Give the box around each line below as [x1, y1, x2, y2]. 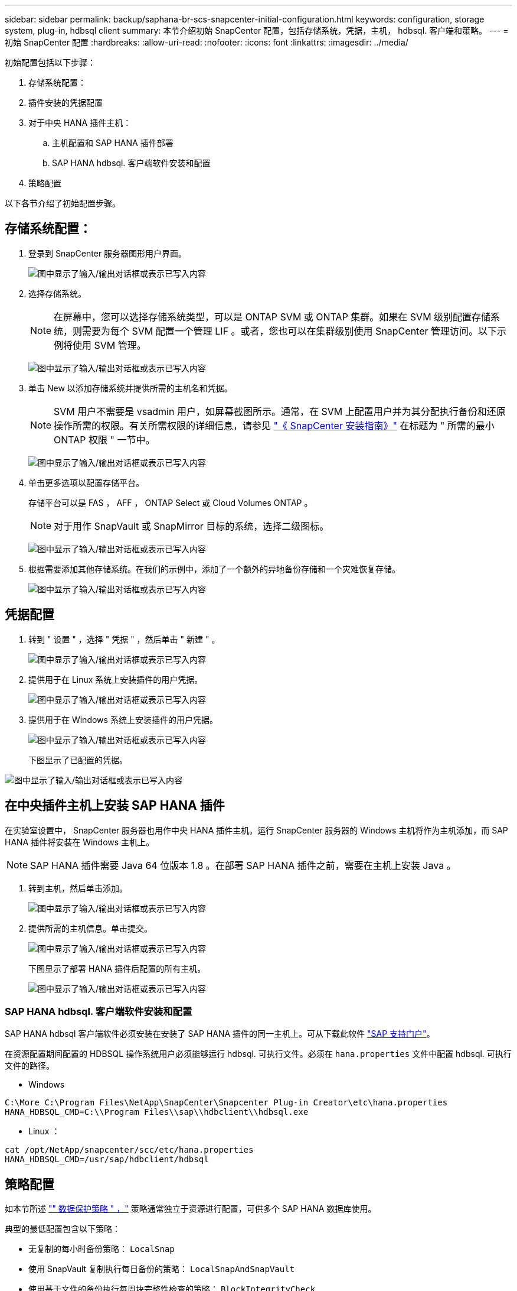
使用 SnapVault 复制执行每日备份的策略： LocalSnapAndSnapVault [28, 1264, 295, 1274]
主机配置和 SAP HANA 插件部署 [52, 138, 174, 148]
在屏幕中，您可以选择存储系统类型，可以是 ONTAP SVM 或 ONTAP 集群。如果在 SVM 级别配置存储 [54, 310, 491, 323]
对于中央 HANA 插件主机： [28, 118, 132, 128]
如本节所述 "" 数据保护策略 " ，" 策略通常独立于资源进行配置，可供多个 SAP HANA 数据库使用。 [5, 1204, 377, 1214]
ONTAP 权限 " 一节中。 [54, 433, 155, 446]
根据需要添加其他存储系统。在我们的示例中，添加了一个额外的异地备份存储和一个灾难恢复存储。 [28, 563, 400, 574]
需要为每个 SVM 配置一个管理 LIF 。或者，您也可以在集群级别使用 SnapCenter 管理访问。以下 [82, 325, 498, 337]
